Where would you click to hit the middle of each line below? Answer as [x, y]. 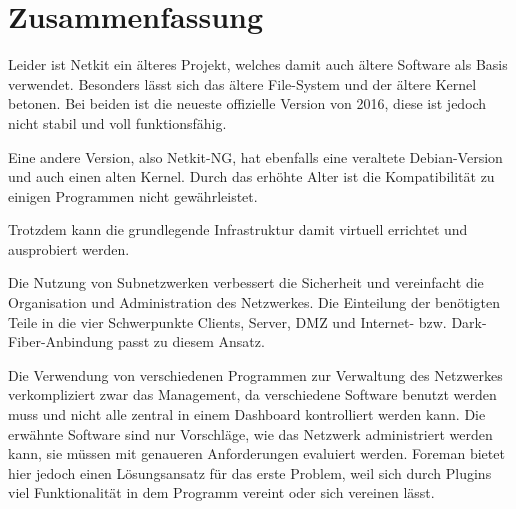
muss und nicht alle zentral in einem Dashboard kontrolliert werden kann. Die [247, 414]
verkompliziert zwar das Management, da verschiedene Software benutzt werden [252, 394]
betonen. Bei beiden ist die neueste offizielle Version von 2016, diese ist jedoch [247, 103]
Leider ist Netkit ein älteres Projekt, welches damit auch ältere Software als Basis [258, 64]
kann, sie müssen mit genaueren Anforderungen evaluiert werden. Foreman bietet [256, 453]
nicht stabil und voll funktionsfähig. [117, 122]
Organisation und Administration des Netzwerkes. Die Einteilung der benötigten [254, 302]
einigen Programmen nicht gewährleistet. [133, 195]
